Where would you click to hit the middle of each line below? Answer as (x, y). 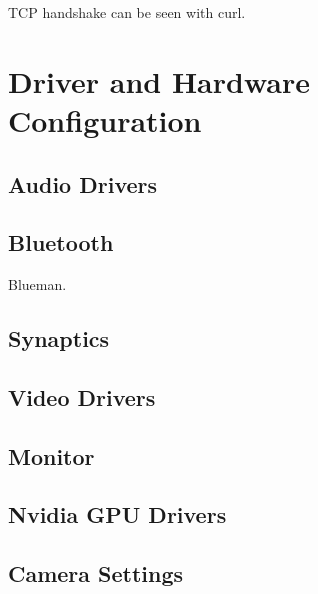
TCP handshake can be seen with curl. (127, 12)
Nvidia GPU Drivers (117, 514)
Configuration (105, 119)
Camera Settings (96, 573)
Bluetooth (61, 242)
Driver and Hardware (159, 80)
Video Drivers (82, 396)
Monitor (51, 455)
